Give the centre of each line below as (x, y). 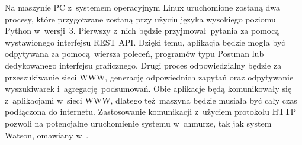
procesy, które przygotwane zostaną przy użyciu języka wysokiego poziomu (140, 19)
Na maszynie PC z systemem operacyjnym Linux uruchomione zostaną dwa (143, 7)
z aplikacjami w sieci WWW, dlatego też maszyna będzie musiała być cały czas (151, 100)
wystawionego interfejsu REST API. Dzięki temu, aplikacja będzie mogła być (145, 42)
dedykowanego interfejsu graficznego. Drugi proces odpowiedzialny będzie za (143, 65)
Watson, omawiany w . (47, 135)
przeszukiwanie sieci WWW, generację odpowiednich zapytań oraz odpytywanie (149, 77)
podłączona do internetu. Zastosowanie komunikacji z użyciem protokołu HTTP (151, 112)
